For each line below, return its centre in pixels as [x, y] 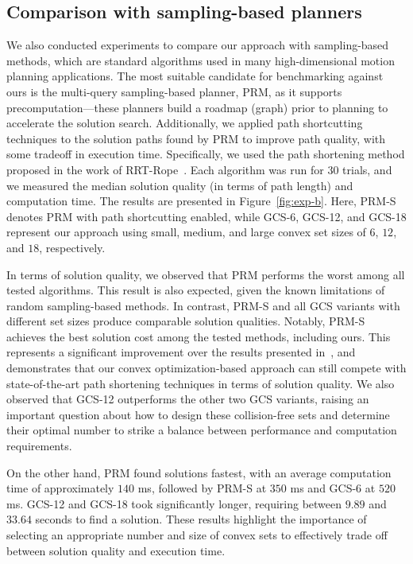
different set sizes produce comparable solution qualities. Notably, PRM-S [186, 321]
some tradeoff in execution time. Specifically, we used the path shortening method [206, 154]
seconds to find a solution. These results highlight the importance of [201, 519]
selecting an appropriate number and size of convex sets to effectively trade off [197, 535]
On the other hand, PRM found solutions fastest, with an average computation [199, 472]
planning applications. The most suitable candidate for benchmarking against [195, 76]
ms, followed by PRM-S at [202, 488]
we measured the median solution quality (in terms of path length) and [180, 185]
